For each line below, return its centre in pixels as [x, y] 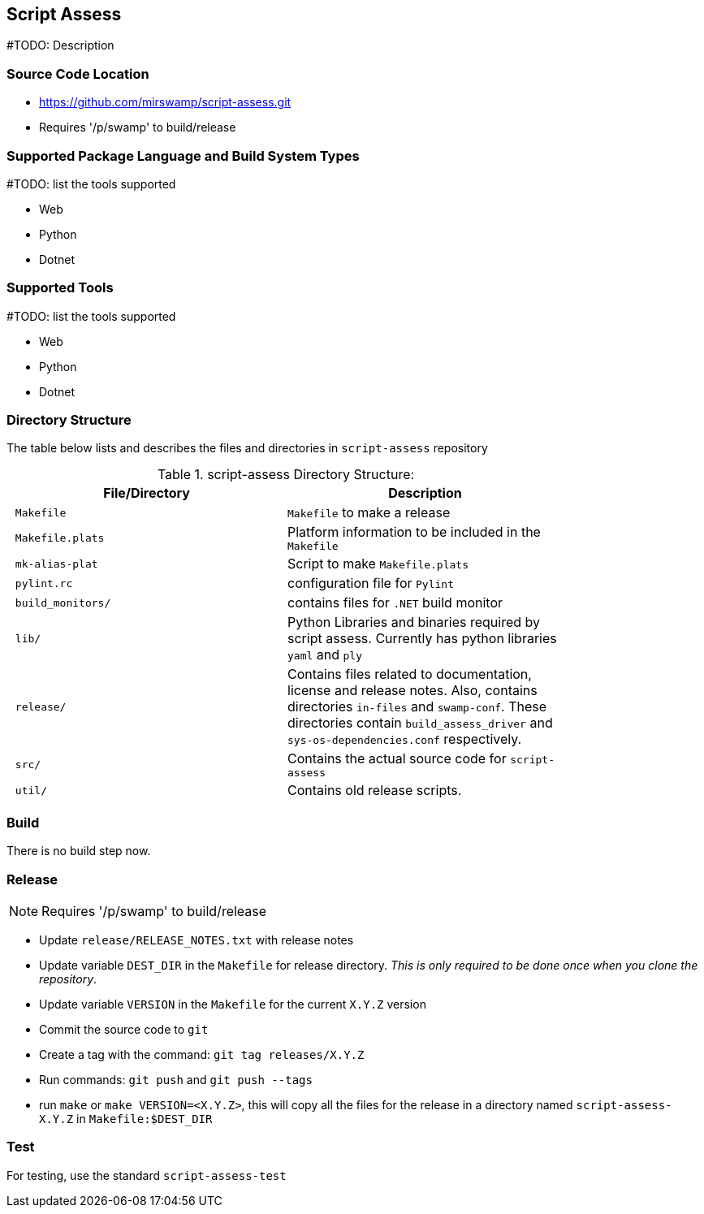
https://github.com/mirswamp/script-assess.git [165, 102]
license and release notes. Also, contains [412, 691]
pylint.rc [44, 583]
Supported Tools [60, 288]
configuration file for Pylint [371, 583]
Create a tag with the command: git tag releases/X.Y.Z [202, 1054]
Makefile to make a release [369, 513]
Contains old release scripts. [375, 791]
